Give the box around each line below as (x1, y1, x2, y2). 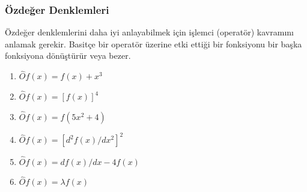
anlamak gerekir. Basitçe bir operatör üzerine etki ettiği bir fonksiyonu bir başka (5, 37, 302, 50)
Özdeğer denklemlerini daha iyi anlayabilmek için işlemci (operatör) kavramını (5, 26, 294, 38)
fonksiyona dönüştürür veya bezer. (5, 49, 131, 62)
